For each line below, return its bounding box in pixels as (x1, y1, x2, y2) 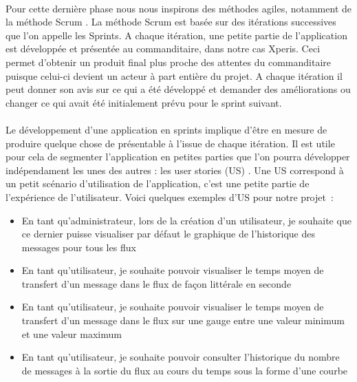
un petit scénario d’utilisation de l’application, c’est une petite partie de (6, 176, 310, 191)
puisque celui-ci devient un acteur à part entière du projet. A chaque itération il (6, 68, 343, 83)
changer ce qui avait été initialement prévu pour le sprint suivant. (6, 95, 282, 109)
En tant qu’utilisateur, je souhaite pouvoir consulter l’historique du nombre (21, 350, 340, 364)
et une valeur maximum (21, 326, 122, 341)
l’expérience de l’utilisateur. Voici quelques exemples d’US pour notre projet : (6, 189, 334, 204)
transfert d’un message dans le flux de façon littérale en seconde (21, 276, 292, 290)
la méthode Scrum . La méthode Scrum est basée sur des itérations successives (6, 14, 336, 29)
